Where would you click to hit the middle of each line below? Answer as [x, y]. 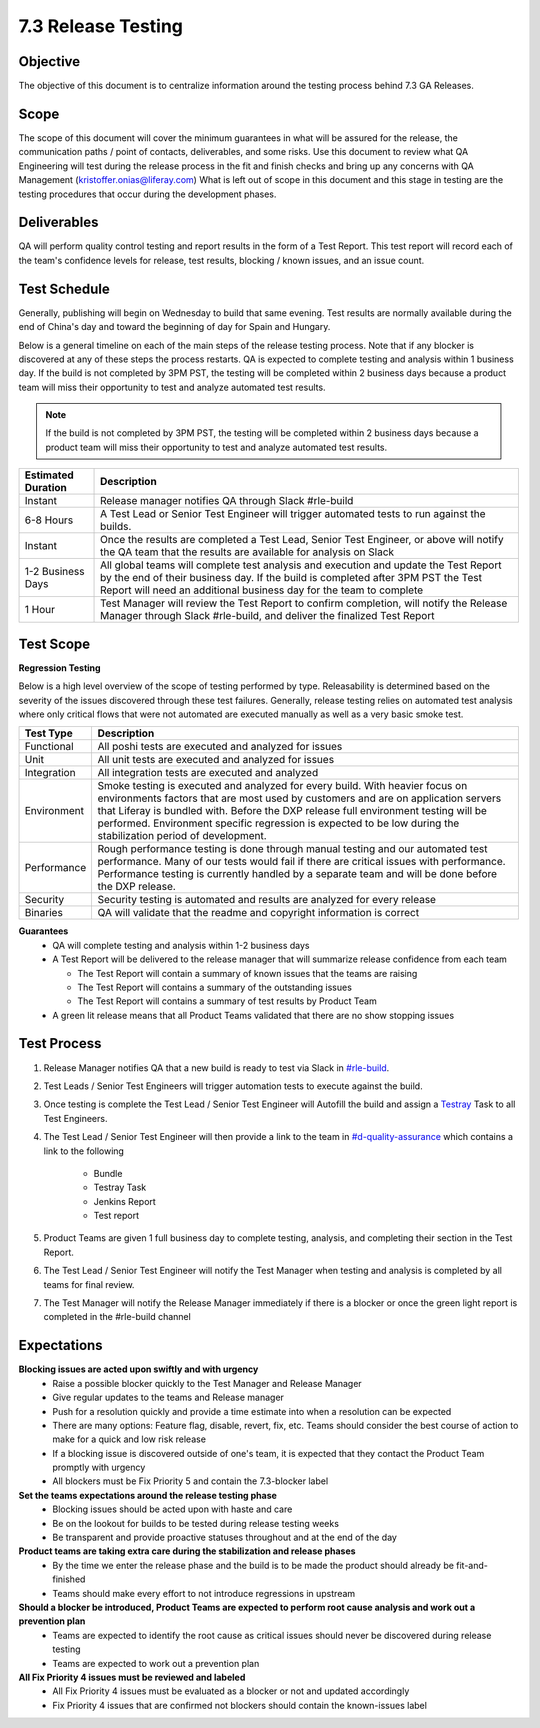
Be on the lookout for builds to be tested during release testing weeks [196, 1523]
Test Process [60, 1043]
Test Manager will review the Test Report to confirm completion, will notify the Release [304, 603]
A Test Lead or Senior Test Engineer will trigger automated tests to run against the [293, 514]
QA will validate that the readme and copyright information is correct [258, 913]
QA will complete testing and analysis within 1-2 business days [181, 945]
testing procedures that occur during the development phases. [147, 194]
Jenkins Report [125, 1201]
